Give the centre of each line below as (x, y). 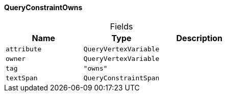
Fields (121, 26)
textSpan (22, 78)
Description (199, 38)
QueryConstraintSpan (121, 78)
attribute (24, 49)
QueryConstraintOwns (43, 7)
